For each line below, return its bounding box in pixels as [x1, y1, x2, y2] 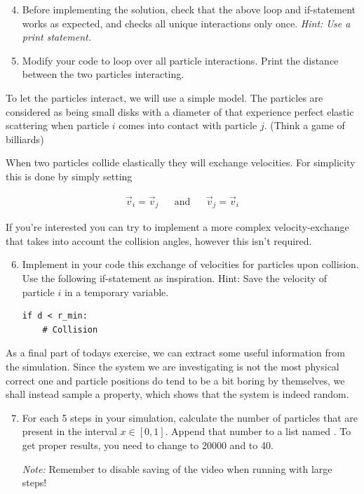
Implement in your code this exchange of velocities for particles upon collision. [22, 257, 359, 272]
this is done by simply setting [6, 168, 133, 183]
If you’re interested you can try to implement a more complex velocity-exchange [6, 220, 349, 234]
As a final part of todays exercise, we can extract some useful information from [6, 345, 345, 360]
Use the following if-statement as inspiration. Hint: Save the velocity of [22, 271, 328, 286]
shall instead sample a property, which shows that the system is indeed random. [6, 387, 349, 401]
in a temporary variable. [64, 284, 169, 299]
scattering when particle [6, 118, 109, 133]
